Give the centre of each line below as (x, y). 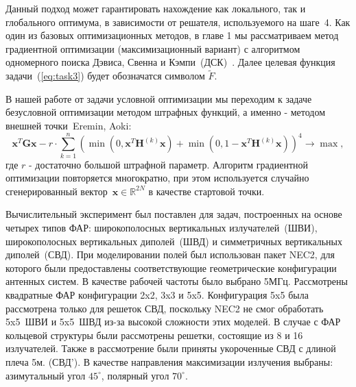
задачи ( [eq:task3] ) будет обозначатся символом (105, 76)
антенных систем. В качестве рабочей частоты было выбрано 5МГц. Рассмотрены (177, 281)
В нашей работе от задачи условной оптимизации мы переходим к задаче (159, 98)
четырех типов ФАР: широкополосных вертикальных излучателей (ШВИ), (162, 228)
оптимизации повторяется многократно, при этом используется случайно (157, 178)
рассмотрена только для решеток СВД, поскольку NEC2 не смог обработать (165, 308)
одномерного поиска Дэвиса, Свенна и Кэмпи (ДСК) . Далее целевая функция (170, 62)
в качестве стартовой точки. (206, 191)
